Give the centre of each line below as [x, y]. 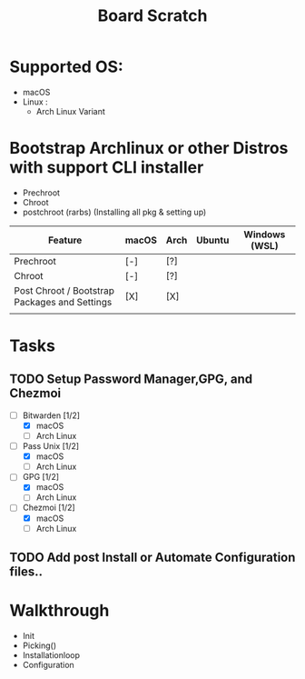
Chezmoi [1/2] [49, 508]
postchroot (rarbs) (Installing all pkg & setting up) [114, 212]
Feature [65, 240]
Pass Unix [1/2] [51, 446]
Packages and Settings [63, 302]
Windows [265, 235]
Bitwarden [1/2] [51, 415]
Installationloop [51, 654]
